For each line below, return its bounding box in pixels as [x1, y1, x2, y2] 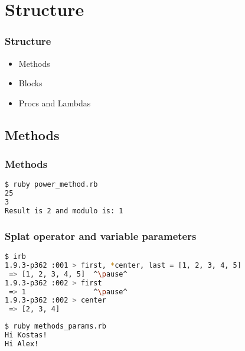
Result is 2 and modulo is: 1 [5, 207, 123, 215]
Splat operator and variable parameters [5, 228, 197, 243]
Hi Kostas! [5, 331, 47, 340]
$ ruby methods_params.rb [5, 322, 106, 331]
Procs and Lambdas [18, 96, 91, 109]
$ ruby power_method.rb [5, 180, 98, 189]
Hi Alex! [5, 339, 39, 348]
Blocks [18, 77, 43, 89]
